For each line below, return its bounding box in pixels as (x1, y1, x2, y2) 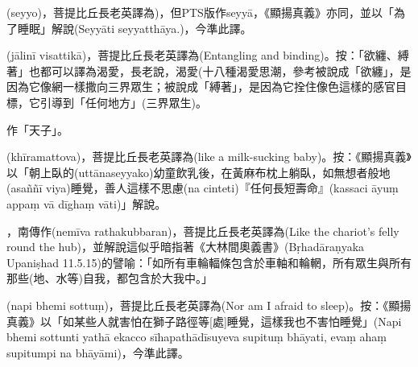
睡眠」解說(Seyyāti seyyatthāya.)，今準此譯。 (17, 19, 252, 36)
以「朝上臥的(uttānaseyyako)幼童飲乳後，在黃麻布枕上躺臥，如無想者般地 (6, 163, 391, 180)
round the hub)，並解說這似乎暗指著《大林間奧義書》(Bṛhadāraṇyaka (6, 238, 365, 255)
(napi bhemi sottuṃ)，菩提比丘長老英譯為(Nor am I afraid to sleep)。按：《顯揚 (6, 296, 412, 313)
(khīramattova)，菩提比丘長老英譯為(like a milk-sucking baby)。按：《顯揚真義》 (6, 148, 412, 165)
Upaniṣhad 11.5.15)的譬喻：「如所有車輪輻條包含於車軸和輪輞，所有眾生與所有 (6, 254, 412, 270)
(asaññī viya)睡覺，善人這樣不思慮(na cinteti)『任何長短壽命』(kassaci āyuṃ (6, 179, 399, 196)
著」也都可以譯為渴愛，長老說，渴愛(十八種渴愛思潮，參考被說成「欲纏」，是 (6, 62, 412, 79)
